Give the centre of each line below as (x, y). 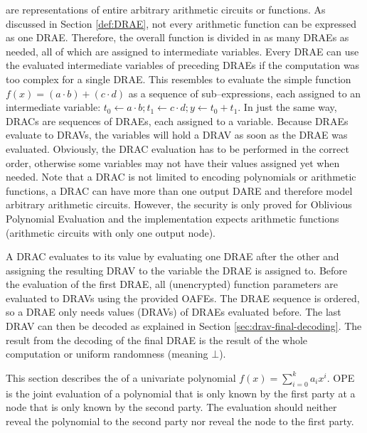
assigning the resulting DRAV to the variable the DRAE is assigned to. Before (177, 270)
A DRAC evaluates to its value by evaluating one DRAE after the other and (172, 256)
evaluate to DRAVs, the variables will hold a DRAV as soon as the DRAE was (177, 135)
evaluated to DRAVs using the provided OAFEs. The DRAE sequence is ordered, (183, 298)
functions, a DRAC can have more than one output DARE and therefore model (179, 190)
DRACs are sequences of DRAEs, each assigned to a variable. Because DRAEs (177, 121)
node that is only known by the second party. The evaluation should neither (171, 407)
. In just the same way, (287, 107)
